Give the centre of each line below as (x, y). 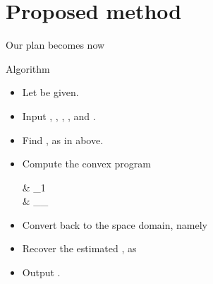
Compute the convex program (86, 164)
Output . (41, 272)
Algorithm (28, 68)
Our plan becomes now (55, 45)
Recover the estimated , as (79, 248)
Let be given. (50, 92)
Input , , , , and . (59, 116)
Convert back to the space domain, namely (115, 224)
